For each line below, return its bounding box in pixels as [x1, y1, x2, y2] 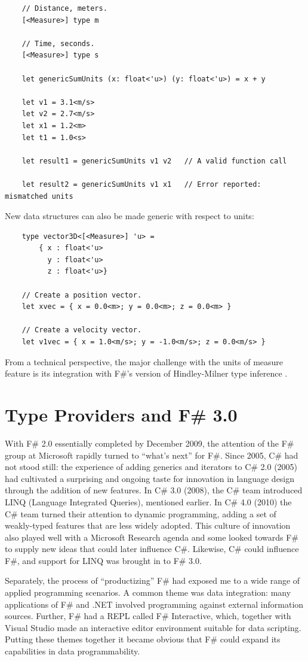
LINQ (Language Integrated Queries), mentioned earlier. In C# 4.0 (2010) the [5, 495, 292, 508]
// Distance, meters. [21, 4, 107, 13]
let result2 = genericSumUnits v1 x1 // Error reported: [21, 180, 261, 189]
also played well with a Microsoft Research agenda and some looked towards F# [5, 530, 298, 543]
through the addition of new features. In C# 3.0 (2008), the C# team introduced [5, 484, 303, 496]
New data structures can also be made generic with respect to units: [5, 210, 254, 222]
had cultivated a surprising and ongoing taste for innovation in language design [5, 472, 295, 484]
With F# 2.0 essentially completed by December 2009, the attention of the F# [5, 436, 294, 449]
